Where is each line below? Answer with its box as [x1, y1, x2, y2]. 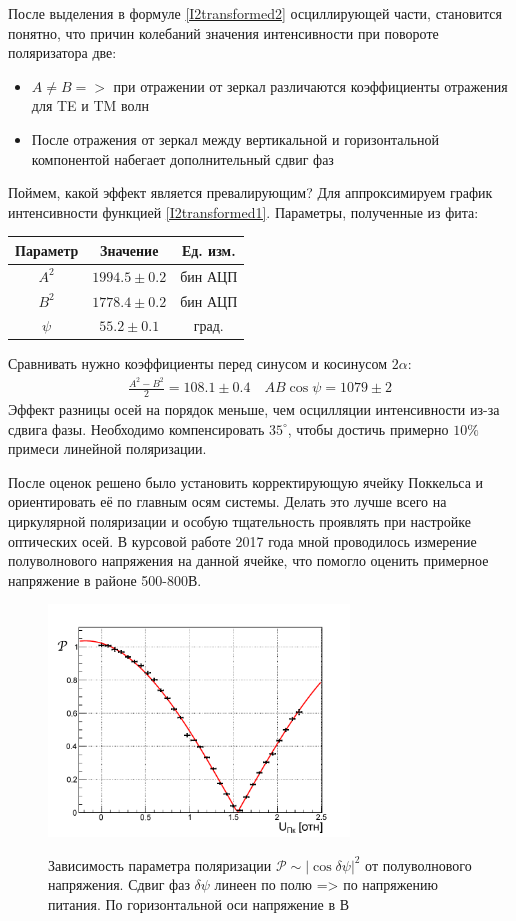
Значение [100, 239, 159, 260]
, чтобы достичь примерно [287, 418, 449, 439]
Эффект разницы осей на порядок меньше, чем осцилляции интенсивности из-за [8, 399, 500, 419]
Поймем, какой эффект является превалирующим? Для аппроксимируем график [8, 182, 493, 203]
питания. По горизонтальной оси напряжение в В [48, 894, 350, 915]
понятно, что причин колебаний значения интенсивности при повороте [8, 22, 439, 43]
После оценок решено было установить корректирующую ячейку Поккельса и [8, 471, 484, 492]
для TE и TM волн [31, 95, 149, 116]
